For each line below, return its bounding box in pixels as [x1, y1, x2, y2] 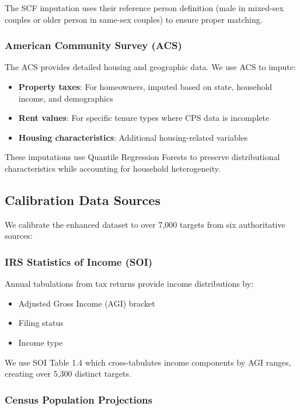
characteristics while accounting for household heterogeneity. [5, 162, 221, 174]
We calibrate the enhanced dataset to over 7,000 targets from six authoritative [5, 218, 285, 230]
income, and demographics [18, 92, 113, 104]
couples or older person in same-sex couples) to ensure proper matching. [5, 13, 263, 25]
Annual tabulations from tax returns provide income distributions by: [5, 277, 254, 290]
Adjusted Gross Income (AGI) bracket [18, 297, 155, 309]
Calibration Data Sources [5, 190, 161, 209]
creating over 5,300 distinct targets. [5, 367, 131, 380]
